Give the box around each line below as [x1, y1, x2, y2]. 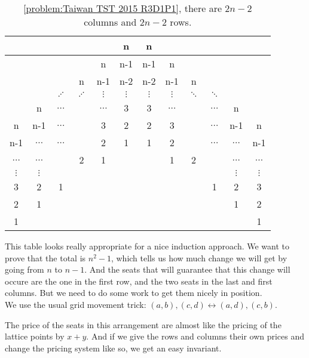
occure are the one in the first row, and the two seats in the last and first [5, 274, 273, 287]
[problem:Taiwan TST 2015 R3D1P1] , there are [23, 1, 222, 15]
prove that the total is [5, 251, 86, 264]
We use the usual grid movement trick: [5, 298, 146, 310]
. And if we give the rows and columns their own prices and [86, 330, 305, 342]
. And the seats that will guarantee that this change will [84, 263, 290, 276]
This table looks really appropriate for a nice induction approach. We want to [5, 240, 289, 252]
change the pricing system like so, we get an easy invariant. [5, 341, 222, 354]
